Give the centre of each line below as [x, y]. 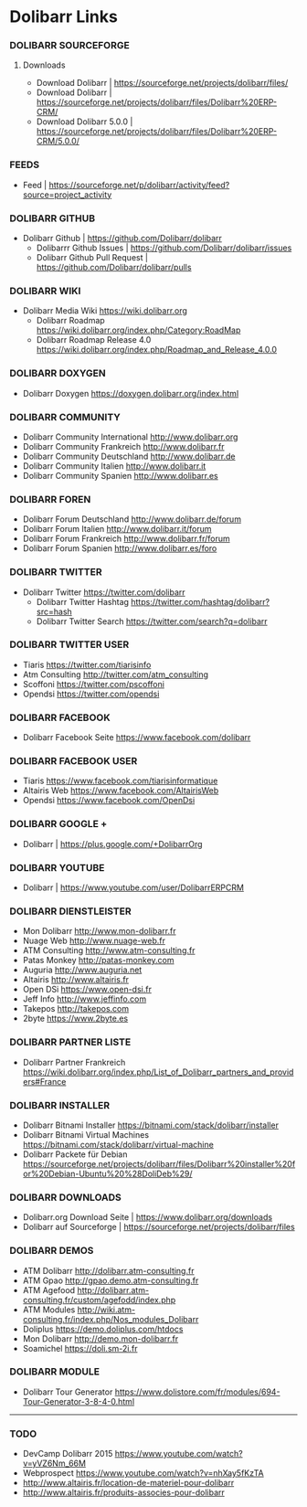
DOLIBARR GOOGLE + [58, 824]
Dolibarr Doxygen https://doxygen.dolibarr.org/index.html [131, 393]
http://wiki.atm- [106, 1310]
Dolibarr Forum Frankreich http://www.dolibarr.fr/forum [126, 539]
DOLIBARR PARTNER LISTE [70, 1042]
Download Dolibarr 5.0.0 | [85, 122]
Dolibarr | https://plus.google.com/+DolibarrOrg [112, 844]
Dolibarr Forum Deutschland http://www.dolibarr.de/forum [132, 519]
